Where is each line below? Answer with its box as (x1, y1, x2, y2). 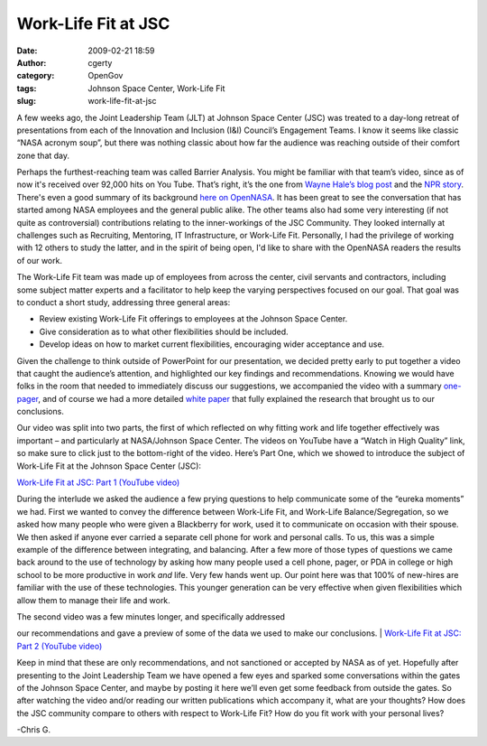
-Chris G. (16, 724, 51, 735)
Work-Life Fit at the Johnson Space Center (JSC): (16, 461, 202, 471)
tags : (16, 82, 37, 94)
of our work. (16, 255, 63, 266)
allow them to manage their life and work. (16, 594, 170, 605)
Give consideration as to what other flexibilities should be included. (39, 326, 289, 337)
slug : (16, 96, 36, 107)
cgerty (87, 57, 113, 68)
